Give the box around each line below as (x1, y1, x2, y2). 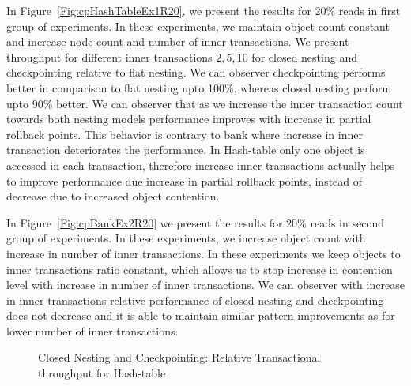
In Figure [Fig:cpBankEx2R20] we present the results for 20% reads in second (6, 214, 384, 230)
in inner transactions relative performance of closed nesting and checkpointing (6, 291, 384, 308)
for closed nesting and (251, 48, 357, 65)
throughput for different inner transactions (6, 48, 213, 65)
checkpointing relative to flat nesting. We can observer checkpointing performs (6, 64, 386, 81)
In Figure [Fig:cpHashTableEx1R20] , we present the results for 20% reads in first (6, 2, 401, 18)
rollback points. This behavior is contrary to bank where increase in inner (6, 126, 363, 142)
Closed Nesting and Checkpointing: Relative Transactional (38, 349, 321, 365)
